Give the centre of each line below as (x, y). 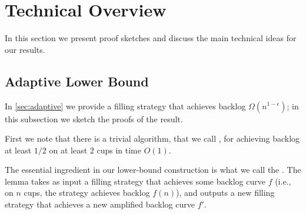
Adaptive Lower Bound (77, 81)
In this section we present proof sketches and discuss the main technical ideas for (151, 38)
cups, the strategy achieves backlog (87, 193)
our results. (25, 49)
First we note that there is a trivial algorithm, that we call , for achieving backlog (152, 138)
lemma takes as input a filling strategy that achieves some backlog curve (135, 181)
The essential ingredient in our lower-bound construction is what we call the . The (153, 170)
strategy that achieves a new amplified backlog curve (100, 204)
